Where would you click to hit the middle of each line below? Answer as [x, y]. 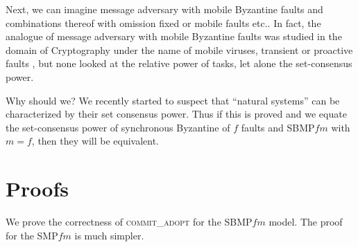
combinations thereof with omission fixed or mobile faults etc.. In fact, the [163, 22]
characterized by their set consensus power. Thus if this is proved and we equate [176, 114]
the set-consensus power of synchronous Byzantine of [118, 127]
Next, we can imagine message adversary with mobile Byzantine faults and [164, 9]
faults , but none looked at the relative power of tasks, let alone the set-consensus [179, 63]
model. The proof [306, 222]
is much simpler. [109, 235]
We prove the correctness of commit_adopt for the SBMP [129, 222]
